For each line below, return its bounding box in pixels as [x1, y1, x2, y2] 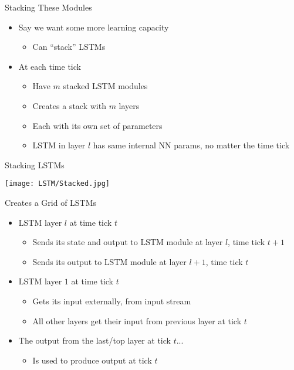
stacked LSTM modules [63, 80, 148, 92]
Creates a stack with [32, 99, 106, 111]
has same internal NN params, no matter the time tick [93, 139, 290, 151]
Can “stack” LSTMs [32, 40, 106, 53]
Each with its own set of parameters [32, 119, 163, 131]
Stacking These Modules [5, 1, 92, 13]
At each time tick [18, 60, 81, 72]
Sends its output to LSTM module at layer [32, 255, 187, 267]
